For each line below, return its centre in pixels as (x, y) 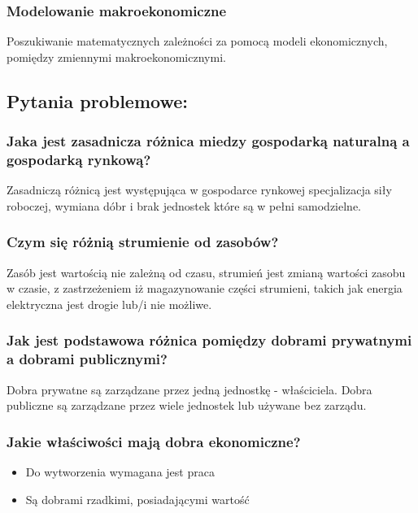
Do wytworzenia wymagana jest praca (120, 472)
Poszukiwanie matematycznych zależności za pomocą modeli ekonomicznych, (197, 41)
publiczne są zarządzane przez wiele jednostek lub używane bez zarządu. (187, 405)
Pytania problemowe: (97, 100)
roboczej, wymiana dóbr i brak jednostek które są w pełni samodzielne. (184, 205)
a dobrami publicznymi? (87, 359)
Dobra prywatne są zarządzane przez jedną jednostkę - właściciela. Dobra (189, 389)
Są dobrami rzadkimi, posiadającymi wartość (137, 499)
